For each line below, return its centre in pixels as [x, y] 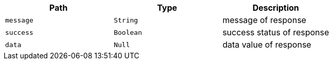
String [126, 20]
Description [276, 8]
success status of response [276, 32]
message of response [264, 20]
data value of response [267, 45]
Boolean [128, 32]
